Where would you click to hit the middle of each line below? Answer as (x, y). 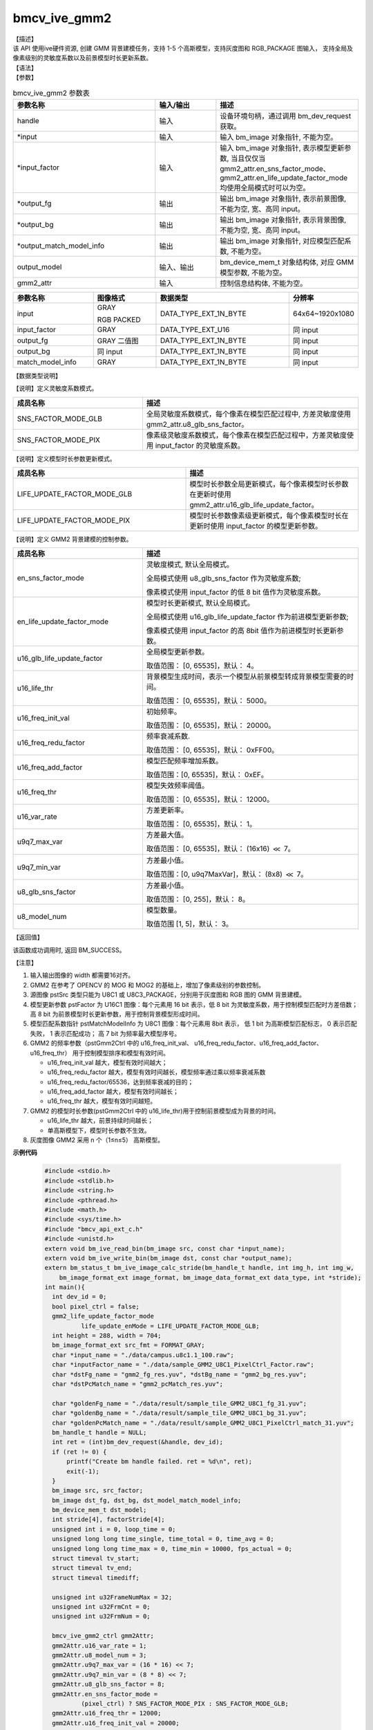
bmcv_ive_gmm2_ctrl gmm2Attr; (103, 1636)
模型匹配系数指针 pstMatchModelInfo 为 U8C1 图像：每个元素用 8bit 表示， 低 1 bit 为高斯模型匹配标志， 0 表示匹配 (193, 1023)
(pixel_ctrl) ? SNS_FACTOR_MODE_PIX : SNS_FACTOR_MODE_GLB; (185, 1703)
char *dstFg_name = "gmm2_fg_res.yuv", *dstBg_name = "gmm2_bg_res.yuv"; (180, 1374)
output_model (39, 266)
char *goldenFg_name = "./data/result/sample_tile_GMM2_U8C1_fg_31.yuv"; (180, 1403)
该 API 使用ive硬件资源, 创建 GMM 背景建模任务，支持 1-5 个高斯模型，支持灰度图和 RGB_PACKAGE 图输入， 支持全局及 (183, 48)
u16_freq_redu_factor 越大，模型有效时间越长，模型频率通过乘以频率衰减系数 (156, 1072)
